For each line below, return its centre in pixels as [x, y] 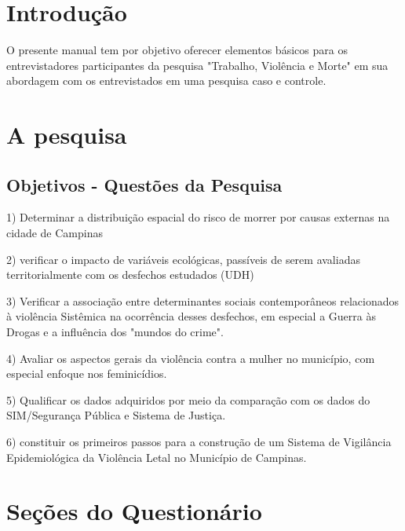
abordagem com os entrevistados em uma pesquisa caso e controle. [166, 81]
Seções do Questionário [134, 511]
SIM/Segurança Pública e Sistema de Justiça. [116, 415]
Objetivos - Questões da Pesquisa [144, 184]
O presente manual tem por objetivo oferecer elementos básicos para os [177, 50]
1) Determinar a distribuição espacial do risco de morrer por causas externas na [198, 217]
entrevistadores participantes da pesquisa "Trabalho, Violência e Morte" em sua [197, 65]
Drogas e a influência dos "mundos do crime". [115, 332]
